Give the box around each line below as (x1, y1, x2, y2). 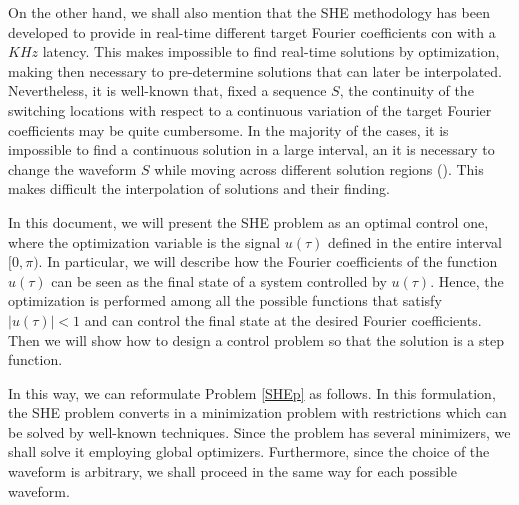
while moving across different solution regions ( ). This (154, 158, 484, 179)
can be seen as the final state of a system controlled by (51, 270, 387, 291)
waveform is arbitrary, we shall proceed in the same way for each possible (8, 461, 457, 482)
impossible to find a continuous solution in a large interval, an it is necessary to (8, 139, 495, 160)
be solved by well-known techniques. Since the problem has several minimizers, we (8, 421, 511, 442)
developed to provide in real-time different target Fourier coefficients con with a (8, 21, 496, 42)
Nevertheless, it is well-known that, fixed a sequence (8, 80, 327, 101)
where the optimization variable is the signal (8, 231, 281, 252)
